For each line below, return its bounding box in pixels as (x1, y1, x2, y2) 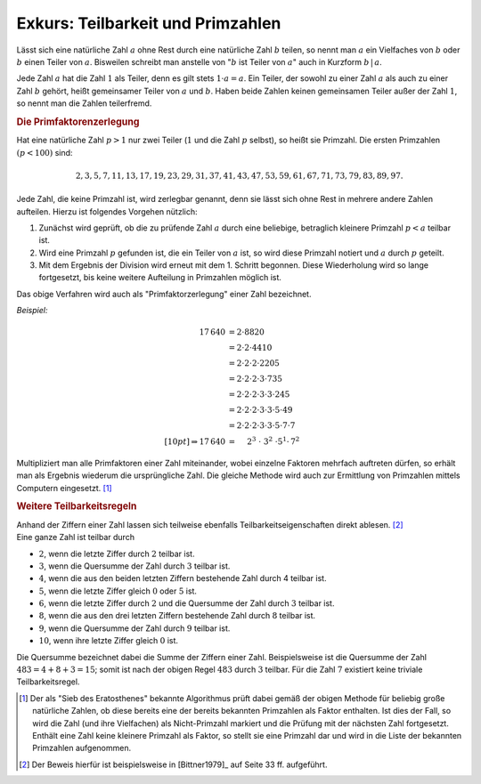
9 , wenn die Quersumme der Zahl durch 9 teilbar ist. (38, 623, 231, 634)
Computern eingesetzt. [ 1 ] (16, 482, 112, 493)
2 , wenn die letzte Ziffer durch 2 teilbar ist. (38, 548, 195, 559)
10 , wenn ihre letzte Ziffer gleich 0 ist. (38, 635, 178, 646)
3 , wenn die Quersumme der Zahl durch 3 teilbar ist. (38, 561, 231, 571)
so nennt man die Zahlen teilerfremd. (16, 98, 152, 109)
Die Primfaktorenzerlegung (16, 116, 140, 128)
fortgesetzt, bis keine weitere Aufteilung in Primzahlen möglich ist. (38, 272, 282, 283)
